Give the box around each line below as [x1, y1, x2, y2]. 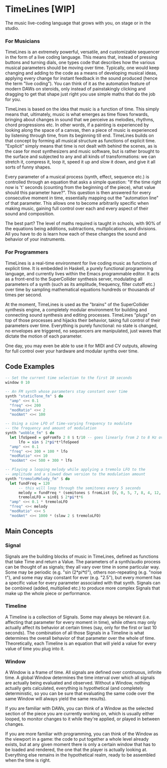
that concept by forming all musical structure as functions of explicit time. [5, 138, 156, 144]
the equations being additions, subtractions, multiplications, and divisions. [5, 226, 157, 232]
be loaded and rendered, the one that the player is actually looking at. [5, 747, 148, 753]
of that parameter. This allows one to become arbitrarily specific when [5, 200, 149, 206]
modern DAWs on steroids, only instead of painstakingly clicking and [5, 86, 146, 92]
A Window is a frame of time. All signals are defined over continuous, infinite [5, 670, 162, 676]
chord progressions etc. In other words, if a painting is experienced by [5, 122, 149, 128]
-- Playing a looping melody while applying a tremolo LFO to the [5, 467, 146, 472]
